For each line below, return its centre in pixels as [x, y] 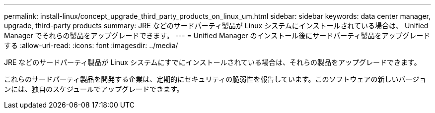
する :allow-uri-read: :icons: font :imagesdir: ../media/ [91, 45]
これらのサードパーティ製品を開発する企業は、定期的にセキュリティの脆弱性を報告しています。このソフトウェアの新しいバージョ [215, 79]
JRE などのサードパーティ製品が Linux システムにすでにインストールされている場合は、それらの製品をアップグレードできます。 [213, 62]
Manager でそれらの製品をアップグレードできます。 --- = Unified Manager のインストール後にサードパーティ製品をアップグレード [217, 35]
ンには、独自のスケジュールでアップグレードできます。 [94, 89]
